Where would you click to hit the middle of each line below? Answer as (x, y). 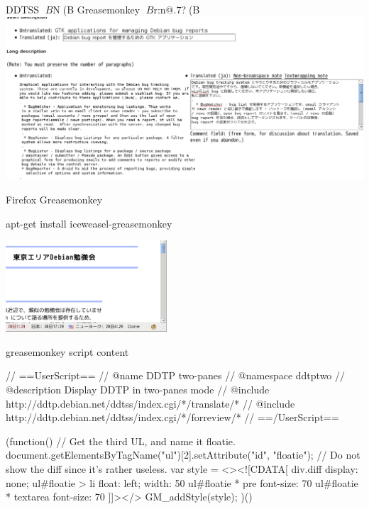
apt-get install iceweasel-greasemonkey (89, 223)
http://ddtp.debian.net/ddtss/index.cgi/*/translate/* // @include (150, 403)
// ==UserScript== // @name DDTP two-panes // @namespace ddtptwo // (176, 375)
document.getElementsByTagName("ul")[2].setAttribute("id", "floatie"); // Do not (183, 455)
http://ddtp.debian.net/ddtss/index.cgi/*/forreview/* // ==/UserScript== (172, 417)
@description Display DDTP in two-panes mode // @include (138, 390)
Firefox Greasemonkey (54, 200)
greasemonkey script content (67, 351)
